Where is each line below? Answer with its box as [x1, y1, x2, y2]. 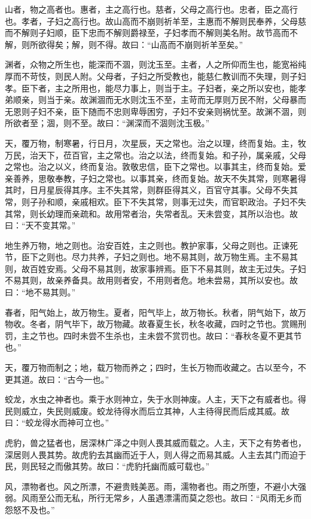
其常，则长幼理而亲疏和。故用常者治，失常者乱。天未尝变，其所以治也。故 [5, 207, 298, 219]
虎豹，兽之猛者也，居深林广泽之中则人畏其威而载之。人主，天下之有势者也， [5, 436, 306, 448]
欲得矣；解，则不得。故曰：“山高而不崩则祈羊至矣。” [38, 38, 243, 50]
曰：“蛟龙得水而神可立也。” [5, 416, 109, 429]
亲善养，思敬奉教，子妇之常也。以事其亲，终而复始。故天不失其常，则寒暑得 [5, 172, 306, 184]
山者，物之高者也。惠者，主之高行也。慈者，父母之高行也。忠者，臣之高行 [5, 3, 298, 15]
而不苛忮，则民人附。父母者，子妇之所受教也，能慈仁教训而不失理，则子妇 [13, 69, 306, 82]
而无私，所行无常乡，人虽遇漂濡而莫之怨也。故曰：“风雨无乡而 [54, 491, 302, 504]
